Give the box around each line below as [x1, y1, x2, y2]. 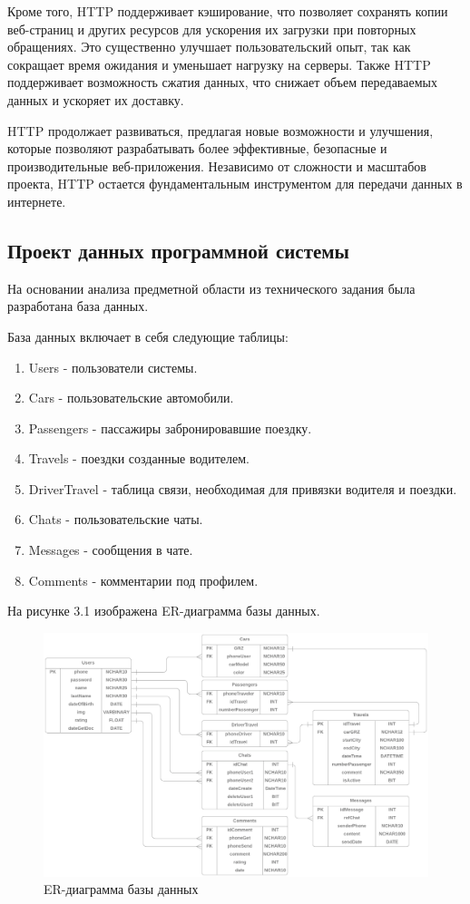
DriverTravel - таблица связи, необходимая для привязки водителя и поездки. [28, 479, 457, 498]
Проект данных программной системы [7, 236, 349, 264]
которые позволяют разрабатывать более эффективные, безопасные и [7, 139, 387, 158]
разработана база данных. [7, 296, 149, 316]
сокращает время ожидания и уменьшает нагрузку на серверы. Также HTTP [7, 54, 431, 73]
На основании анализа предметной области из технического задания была [7, 278, 416, 297]
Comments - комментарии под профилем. [28, 570, 259, 589]
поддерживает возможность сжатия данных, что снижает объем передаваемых [7, 73, 437, 92]
